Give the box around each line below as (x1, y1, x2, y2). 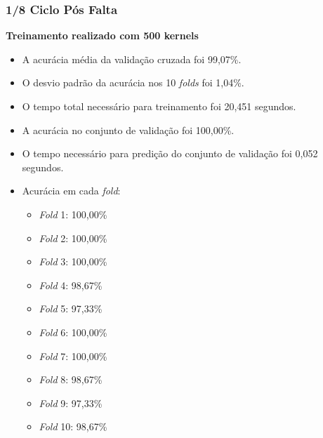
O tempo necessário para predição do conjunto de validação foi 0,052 (22, 146, 318, 161)
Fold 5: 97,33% (39, 301, 103, 316)
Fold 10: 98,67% (39, 419, 107, 434)
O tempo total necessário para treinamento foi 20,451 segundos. (22, 99, 296, 113)
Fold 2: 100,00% (39, 230, 107, 245)
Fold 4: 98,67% (39, 277, 103, 292)
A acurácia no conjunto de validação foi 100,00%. (22, 122, 235, 137)
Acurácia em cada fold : (22, 183, 121, 198)
